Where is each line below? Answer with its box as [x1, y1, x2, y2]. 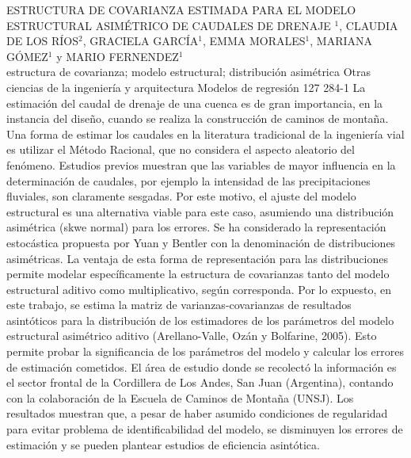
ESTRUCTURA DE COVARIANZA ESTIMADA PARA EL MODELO [6, 2, 356, 17]
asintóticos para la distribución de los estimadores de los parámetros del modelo [6, 311, 394, 328]
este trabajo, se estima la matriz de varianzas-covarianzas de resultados [6, 296, 352, 313]
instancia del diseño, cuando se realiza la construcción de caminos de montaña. [6, 110, 389, 127]
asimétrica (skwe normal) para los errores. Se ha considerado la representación [6, 219, 386, 235]
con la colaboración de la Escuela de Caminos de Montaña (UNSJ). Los [6, 389, 354, 406]
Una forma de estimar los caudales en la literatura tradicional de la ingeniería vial [6, 125, 405, 142]
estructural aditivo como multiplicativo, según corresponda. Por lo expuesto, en [6, 281, 392, 297]
